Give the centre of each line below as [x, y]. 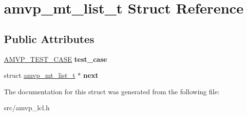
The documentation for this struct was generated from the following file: [112, 91]
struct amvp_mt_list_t [40, 75]
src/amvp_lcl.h [27, 108]
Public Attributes [49, 38]
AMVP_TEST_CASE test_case [56, 59]
